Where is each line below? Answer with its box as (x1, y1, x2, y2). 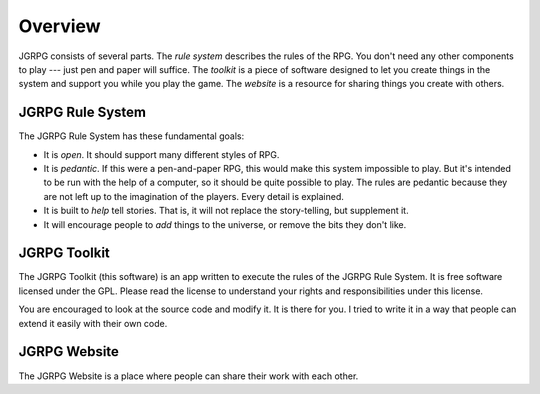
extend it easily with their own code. (18, 317, 168, 329)
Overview (18, 15, 101, 37)
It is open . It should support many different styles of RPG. (43, 148, 280, 160)
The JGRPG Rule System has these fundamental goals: (18, 130, 245, 142)
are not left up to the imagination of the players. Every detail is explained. (43, 190, 345, 202)
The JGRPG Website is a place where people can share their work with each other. (18, 370, 359, 382)
